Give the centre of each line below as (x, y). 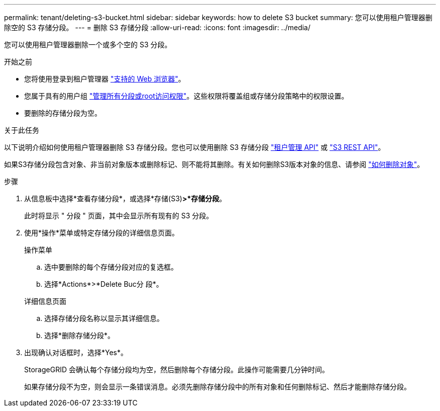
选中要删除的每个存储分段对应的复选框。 (111, 267)
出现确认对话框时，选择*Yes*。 (76, 352)
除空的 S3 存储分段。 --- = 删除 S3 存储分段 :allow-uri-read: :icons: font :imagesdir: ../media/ (157, 27)
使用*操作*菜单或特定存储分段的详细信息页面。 (102, 233)
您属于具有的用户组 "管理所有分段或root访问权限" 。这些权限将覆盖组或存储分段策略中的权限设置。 (186, 96)
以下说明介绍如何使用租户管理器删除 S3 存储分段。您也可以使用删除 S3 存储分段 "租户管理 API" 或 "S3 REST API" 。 (195, 147)
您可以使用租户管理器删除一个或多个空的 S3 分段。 (88, 45)
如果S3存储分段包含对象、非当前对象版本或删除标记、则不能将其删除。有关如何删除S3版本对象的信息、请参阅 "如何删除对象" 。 (214, 164)
